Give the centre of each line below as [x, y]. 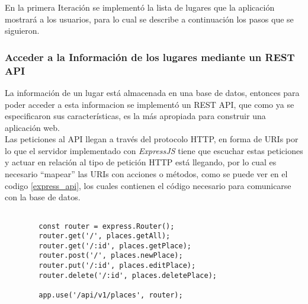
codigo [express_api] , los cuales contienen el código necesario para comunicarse [148, 185]
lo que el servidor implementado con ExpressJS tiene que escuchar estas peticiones [154, 150]
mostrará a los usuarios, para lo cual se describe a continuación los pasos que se [149, 19]
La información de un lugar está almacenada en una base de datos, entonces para [152, 92]
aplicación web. [32, 127]
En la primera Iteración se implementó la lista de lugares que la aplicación [140, 7]
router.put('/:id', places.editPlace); [117, 266]
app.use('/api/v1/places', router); [111, 295]
